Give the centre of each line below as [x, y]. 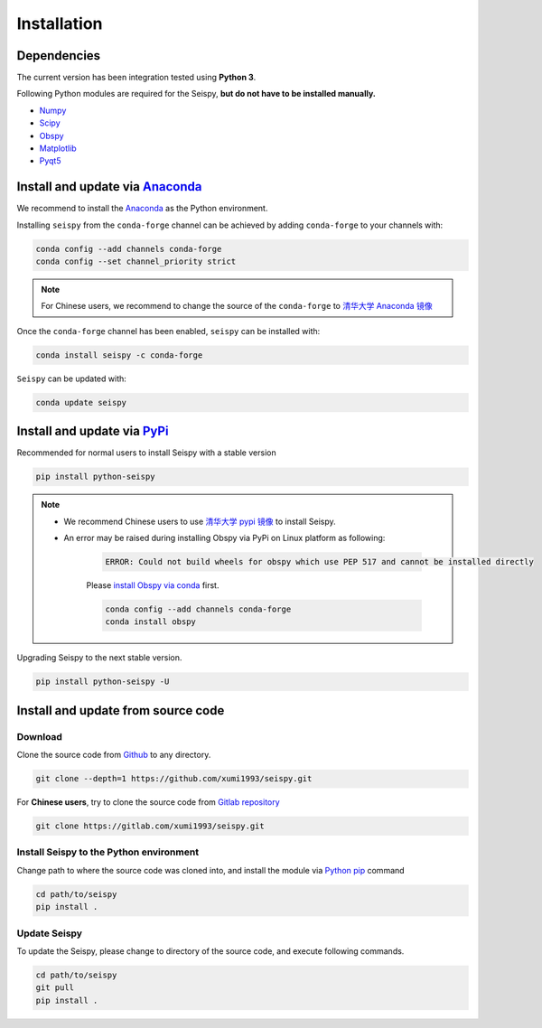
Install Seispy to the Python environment [107, 852]
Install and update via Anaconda [109, 187]
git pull [55, 988]
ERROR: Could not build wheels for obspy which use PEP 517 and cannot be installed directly [320, 562]
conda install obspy [150, 622]
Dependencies [59, 56]
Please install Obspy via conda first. [153, 585]
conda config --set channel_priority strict [136, 262]
